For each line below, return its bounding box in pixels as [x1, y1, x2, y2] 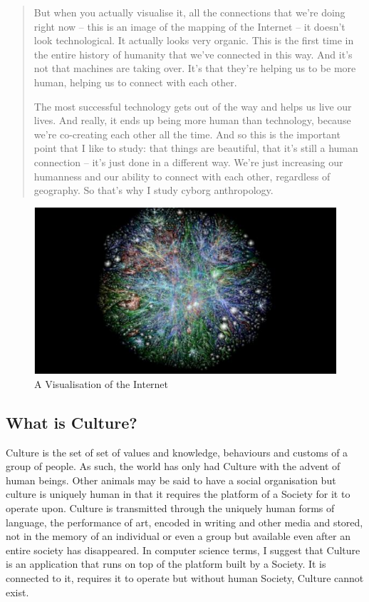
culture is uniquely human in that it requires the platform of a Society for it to [6, 486, 350, 501]
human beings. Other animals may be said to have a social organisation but [6, 472, 336, 487]
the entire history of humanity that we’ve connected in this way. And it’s [33, 46, 353, 61]
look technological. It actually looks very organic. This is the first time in [33, 33, 354, 48]
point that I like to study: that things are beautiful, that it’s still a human [33, 141, 358, 155]
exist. [6, 584, 29, 599]
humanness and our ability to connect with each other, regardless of [33, 168, 331, 183]
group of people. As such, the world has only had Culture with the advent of [6, 459, 341, 474]
